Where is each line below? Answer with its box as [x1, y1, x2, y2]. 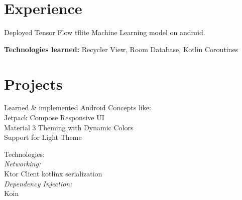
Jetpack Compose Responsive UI [4, 112, 104, 123]
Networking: [4, 158, 41, 169]
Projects [4, 73, 63, 94]
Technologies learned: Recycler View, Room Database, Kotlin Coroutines [4, 44, 238, 54]
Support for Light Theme [4, 132, 82, 142]
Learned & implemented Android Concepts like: [4, 102, 151, 113]
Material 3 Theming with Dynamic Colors [4, 122, 134, 132]
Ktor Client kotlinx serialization [4, 168, 102, 178]
